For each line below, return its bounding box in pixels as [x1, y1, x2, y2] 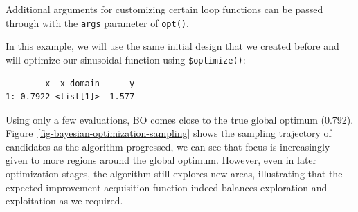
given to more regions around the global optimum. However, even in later [6, 153, 317, 167]
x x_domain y [45, 78, 135, 88]
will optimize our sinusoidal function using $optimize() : [6, 52, 246, 66]
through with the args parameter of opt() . [6, 15, 189, 30]
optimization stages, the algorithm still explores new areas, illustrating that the [6, 166, 343, 181]
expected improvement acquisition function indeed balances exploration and [6, 180, 328, 194]
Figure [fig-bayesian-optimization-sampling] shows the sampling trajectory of [6, 126, 332, 140]
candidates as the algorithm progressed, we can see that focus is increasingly [6, 139, 330, 153]
